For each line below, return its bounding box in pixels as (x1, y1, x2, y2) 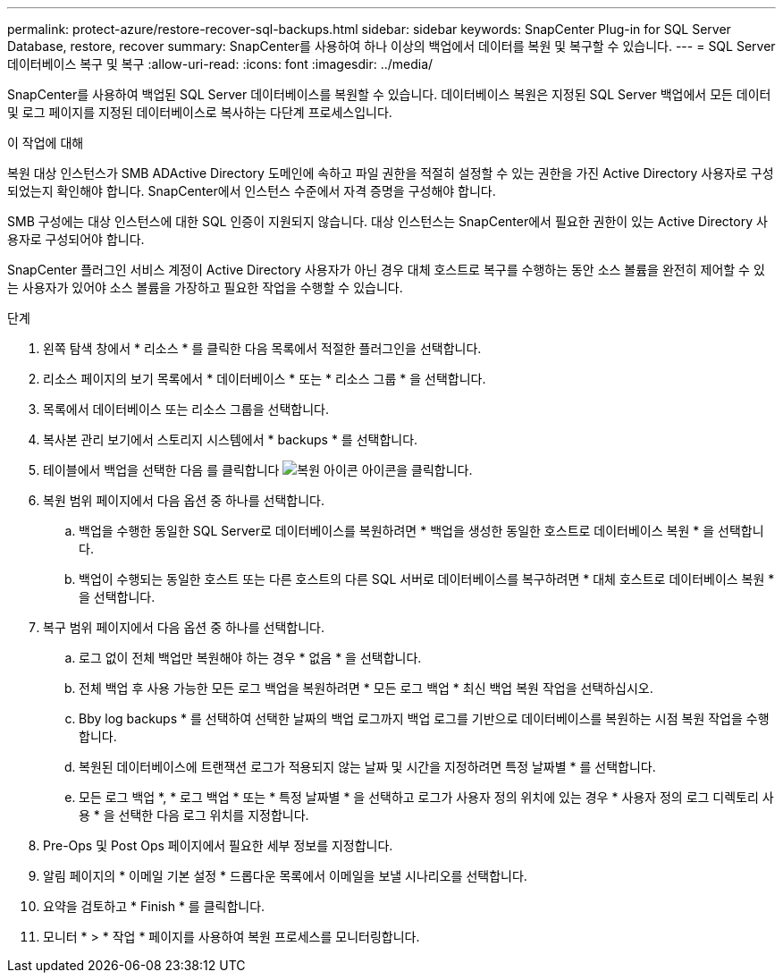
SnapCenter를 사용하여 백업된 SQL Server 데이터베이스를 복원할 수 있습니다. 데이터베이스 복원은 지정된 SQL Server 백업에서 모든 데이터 (7, 87, 771, 102)
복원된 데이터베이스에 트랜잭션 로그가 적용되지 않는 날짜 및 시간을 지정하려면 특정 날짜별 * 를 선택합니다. (79, 759, 656, 774)
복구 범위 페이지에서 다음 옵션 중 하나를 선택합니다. (43, 620, 324, 635)
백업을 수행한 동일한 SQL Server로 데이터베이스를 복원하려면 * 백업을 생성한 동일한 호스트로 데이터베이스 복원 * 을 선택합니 (79, 523, 764, 538)
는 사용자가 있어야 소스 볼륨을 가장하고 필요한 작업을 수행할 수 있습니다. (7, 280, 403, 295)
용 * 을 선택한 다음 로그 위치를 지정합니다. (79, 807, 309, 823)
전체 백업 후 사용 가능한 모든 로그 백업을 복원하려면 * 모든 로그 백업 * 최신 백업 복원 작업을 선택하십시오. (79, 680, 653, 696)
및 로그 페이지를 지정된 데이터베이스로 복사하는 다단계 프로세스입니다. (7, 105, 392, 120)
